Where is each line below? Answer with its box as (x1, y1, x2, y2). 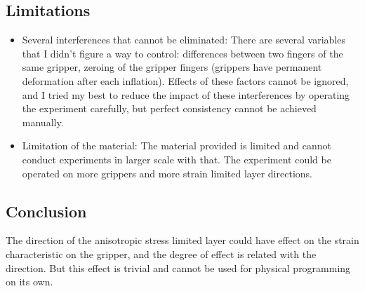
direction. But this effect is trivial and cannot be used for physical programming (6, 260, 351, 275)
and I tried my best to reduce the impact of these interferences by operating (22, 87, 350, 102)
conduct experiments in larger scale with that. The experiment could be (22, 151, 331, 166)
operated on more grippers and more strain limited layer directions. (22, 165, 312, 180)
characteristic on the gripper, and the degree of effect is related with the (6, 246, 317, 261)
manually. (22, 114, 64, 129)
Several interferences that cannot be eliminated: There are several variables (22, 32, 345, 47)
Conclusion (6, 200, 87, 222)
